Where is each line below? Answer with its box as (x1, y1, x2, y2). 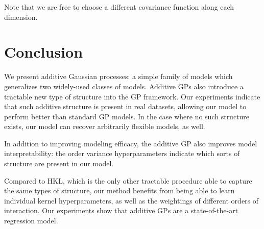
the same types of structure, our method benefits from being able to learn (4, 185, 235, 196)
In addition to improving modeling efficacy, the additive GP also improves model (4, 138, 257, 148)
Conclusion (4, 41, 83, 62)
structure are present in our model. (4, 158, 114, 169)
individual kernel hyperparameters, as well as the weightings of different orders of (4, 195, 259, 206)
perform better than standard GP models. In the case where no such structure (4, 111, 250, 121)
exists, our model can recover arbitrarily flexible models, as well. (4, 121, 205, 132)
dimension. (4, 11, 38, 22)
